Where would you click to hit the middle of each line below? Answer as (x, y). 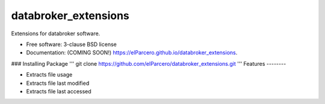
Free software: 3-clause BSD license (71, 44)
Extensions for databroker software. (56, 33)
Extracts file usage (49, 75)
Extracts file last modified (58, 83)
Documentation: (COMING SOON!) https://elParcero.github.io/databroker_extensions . (132, 53)
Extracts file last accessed (59, 91)
